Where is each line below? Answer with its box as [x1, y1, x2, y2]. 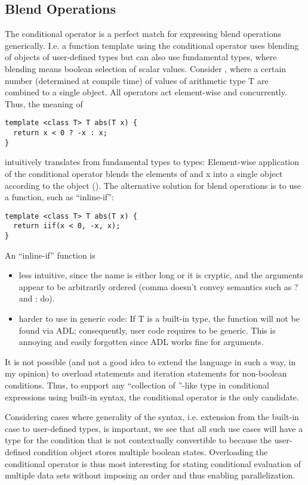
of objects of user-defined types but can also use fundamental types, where [5, 51, 277, 63]
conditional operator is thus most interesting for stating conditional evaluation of [5, 457, 301, 470]
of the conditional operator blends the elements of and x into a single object [5, 167, 283, 179]
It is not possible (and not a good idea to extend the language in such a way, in [5, 355, 296, 368]
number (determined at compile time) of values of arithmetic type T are [5, 74, 269, 86]
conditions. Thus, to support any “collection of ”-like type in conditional [5, 379, 269, 391]
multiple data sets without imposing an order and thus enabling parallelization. [5, 469, 295, 481]
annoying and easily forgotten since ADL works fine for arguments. [19, 335, 264, 348]
